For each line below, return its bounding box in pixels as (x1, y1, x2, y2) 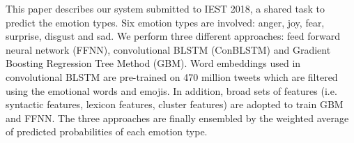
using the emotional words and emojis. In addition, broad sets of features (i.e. (6, 83, 337, 98)
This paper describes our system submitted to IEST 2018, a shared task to (6, 1, 325, 15)
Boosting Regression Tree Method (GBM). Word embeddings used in (6, 56, 301, 70)
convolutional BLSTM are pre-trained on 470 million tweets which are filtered (6, 69, 338, 84)
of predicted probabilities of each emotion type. (6, 124, 208, 139)
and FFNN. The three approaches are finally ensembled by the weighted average (6, 110, 349, 125)
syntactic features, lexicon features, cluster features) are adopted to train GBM (6, 97, 344, 112)
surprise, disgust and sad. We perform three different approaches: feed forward (6, 29, 340, 43)
